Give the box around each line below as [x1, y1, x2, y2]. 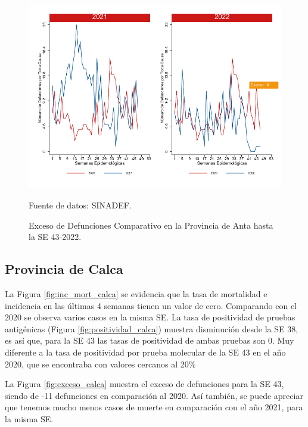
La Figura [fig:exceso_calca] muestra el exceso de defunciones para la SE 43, [5, 378, 284, 390]
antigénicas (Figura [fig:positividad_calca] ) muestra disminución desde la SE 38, [5, 322, 298, 335]
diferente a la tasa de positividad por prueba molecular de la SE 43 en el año [5, 345, 286, 358]
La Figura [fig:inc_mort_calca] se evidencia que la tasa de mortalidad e [5, 287, 267, 300]
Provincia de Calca [5, 260, 123, 278]
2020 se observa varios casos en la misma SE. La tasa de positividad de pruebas [5, 311, 295, 323]
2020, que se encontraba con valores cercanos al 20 [5, 357, 189, 370]
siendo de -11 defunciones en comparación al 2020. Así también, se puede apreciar [5, 389, 303, 401]
